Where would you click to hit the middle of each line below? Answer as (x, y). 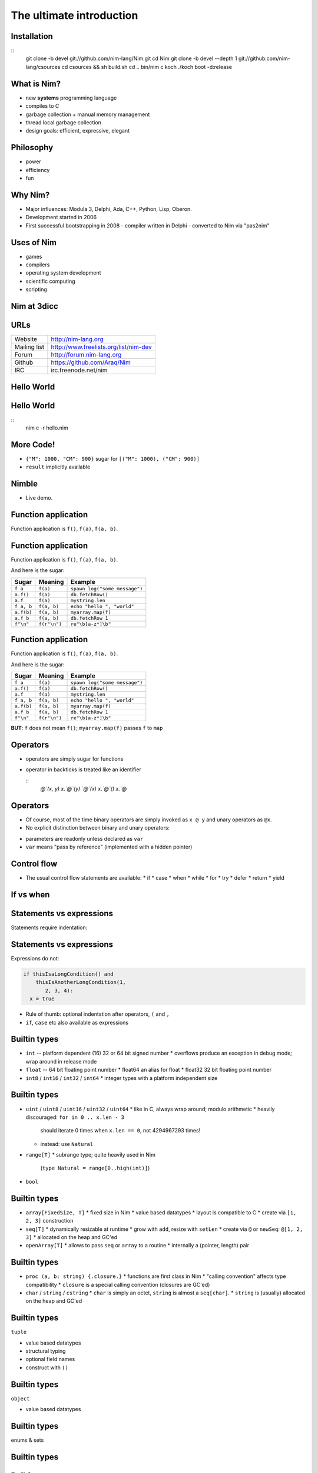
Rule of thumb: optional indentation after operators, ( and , (98, 1014)
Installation (32, 36)
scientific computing (51, 281)
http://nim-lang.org (77, 339)
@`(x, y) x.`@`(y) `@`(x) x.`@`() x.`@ (84, 789)
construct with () (47, 1368)
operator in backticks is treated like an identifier (83, 769)
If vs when (30, 895)
